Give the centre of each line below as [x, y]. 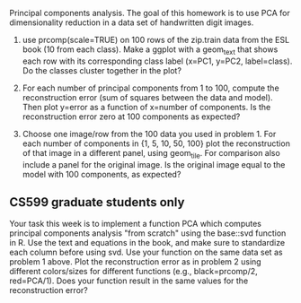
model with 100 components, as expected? [102, 174]
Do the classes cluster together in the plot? [102, 70]
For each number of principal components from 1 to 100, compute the [151, 88]
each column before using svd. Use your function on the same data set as [146, 252]
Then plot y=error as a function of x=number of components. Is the [146, 107]
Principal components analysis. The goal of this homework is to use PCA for [150, 13]
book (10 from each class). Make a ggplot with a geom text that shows [150, 50]
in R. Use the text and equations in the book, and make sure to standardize [147, 243]
